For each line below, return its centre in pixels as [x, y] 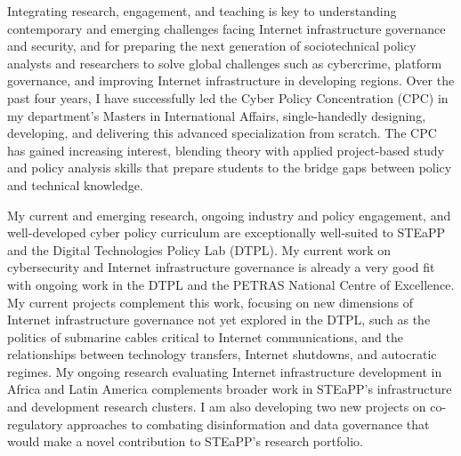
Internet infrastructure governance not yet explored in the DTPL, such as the [219, 320]
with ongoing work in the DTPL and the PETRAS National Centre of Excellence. [231, 284]
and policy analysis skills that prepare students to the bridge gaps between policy [230, 168]
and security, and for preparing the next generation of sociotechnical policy [212, 46]
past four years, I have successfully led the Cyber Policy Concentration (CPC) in [228, 97]
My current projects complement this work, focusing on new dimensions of [210, 302]
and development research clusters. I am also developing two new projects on [217, 407]
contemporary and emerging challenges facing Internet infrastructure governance [226, 28]
